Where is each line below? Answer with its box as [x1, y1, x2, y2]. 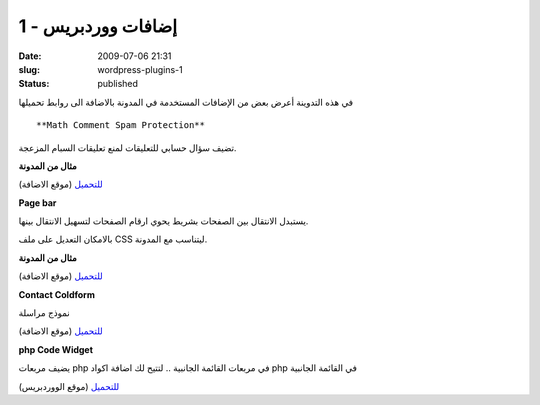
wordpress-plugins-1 [97, 63, 184, 75]
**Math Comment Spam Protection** [36, 120, 205, 131]
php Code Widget [18, 343, 94, 355]
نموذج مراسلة [18, 307, 70, 319]
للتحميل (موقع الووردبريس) [18, 380, 120, 392]
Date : [18, 50, 42, 62]
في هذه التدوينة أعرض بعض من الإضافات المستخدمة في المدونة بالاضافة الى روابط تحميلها [18, 96, 354, 108]
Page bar [18, 196, 57, 209]
